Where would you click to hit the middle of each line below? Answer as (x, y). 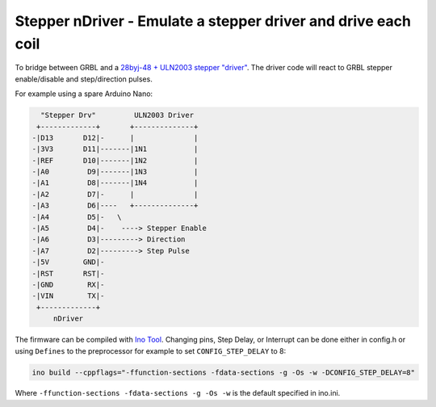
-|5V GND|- (68, 262)
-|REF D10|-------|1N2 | (115, 160)
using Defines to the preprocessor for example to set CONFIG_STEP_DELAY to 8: (151, 350)
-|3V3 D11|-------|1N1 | (115, 149)
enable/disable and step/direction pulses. (84, 79)
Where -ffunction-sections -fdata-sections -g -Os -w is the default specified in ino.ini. (178, 393)
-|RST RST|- (68, 273)
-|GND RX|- (68, 284)
